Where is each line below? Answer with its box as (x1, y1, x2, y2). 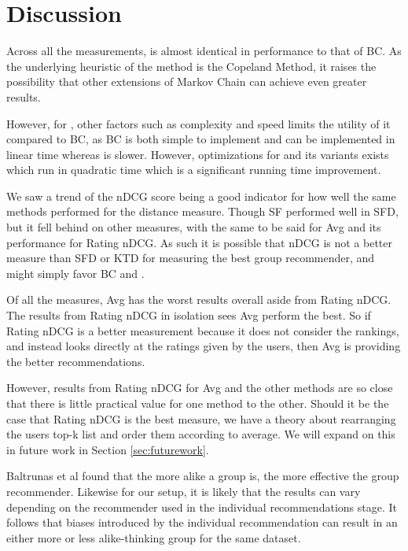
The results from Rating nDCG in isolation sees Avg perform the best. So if (6, 307, 371, 324)
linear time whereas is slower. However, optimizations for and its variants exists (6, 146, 389, 162)
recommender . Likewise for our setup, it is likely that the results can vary (6, 483, 361, 499)
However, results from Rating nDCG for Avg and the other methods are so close (6, 379, 393, 396)
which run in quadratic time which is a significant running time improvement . (6, 161, 381, 178)
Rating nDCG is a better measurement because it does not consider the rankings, (6, 322, 399, 338)
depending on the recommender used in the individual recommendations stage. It (6, 498, 397, 515)
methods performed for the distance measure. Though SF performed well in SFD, (6, 203, 399, 220)
